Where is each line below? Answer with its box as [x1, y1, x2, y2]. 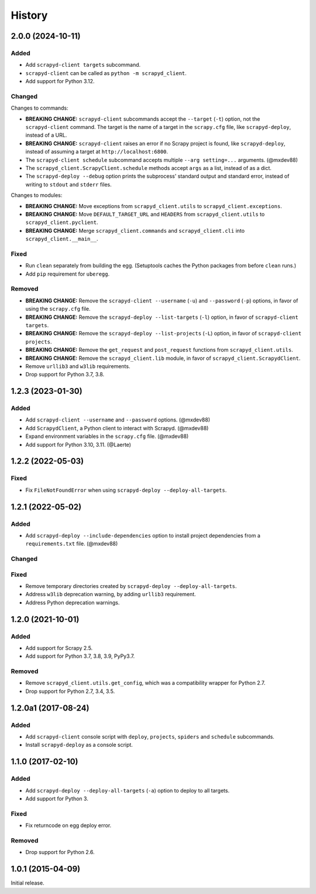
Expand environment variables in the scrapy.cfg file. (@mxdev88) [25, 433, 189, 440]
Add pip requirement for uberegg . [25, 270, 110, 277]
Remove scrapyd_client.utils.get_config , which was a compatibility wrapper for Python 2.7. [25, 679, 266, 686]
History [11, 9, 48, 22]
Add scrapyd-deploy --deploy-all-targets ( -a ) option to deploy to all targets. [25, 787, 230, 794]
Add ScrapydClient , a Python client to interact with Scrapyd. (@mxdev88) [25, 424, 209, 431]
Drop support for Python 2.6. [25, 849, 95, 856]
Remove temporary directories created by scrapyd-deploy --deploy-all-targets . [25, 583, 237, 590]
